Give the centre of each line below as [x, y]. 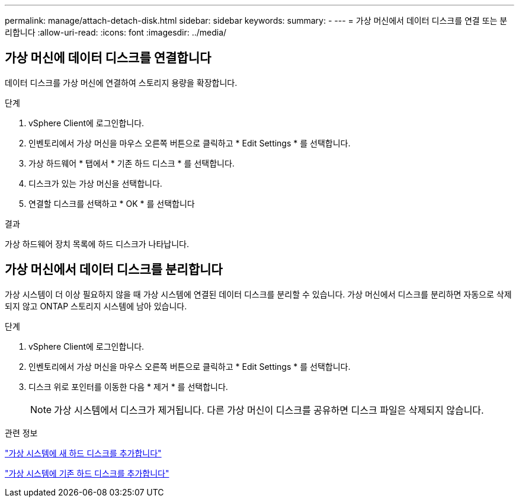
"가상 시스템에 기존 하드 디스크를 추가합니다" [87, 473]
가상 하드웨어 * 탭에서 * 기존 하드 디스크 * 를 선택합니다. [132, 163]
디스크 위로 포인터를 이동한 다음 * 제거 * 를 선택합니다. [128, 386]
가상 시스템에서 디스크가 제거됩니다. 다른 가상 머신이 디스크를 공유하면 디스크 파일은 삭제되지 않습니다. [269, 410]
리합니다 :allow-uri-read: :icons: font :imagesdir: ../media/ [116, 32]
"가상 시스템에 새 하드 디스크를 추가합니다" [83, 453]
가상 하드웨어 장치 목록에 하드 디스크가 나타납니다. [97, 244]
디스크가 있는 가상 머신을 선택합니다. [95, 183]
